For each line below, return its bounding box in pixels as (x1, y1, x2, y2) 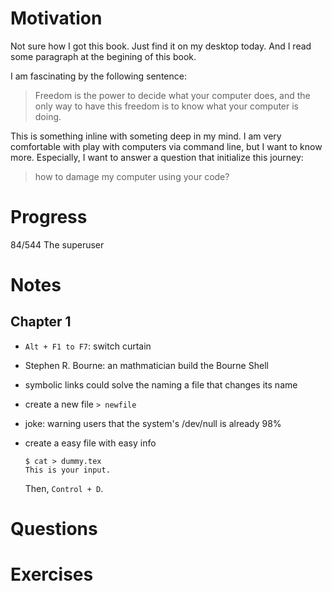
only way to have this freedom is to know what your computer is (34, 100, 300, 112)
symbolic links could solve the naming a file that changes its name (24, 378, 298, 391)
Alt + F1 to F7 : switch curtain (24, 340, 152, 352)
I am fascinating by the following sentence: (10, 70, 187, 82)
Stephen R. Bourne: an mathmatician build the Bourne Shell (24, 359, 269, 371)
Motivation (10, 7, 103, 30)
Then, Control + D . (24, 482, 104, 494)
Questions (10, 518, 98, 541)
